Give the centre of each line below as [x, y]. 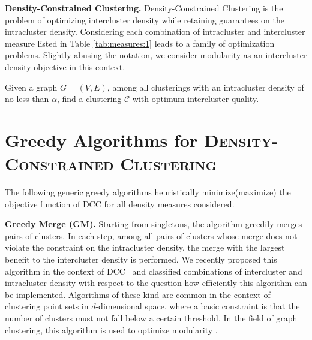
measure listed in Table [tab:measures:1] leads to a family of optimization [140, 43]
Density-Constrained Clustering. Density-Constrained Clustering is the [144, 8]
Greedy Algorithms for [101, 139]
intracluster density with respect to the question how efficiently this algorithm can [156, 283]
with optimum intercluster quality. [196, 99]
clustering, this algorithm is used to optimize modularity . [111, 330]
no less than [27, 99]
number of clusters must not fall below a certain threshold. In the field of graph [151, 318]
